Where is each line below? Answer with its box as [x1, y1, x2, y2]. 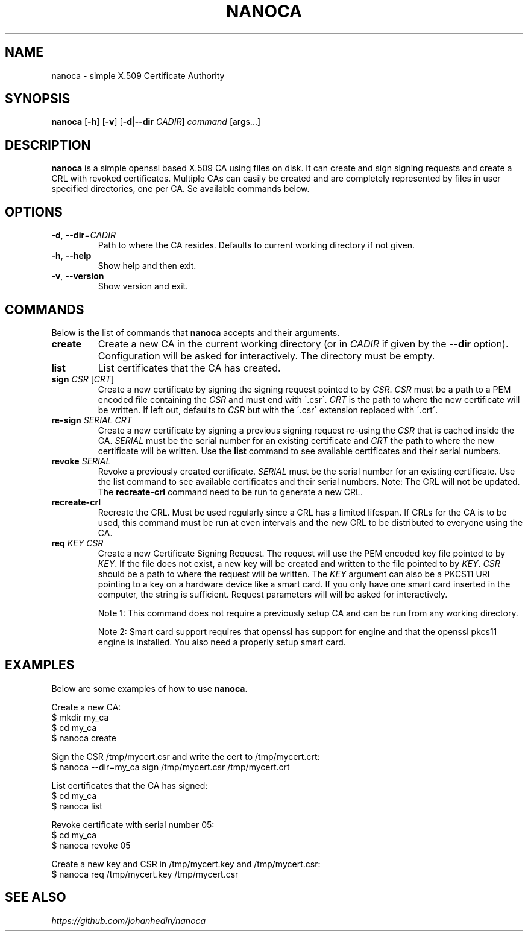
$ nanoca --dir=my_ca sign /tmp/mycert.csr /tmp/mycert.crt [51, 761, 290, 772]
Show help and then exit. [98, 261, 196, 271]
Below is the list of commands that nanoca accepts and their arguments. [51, 327, 340, 338]
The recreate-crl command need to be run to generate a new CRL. [98, 486, 363, 497]
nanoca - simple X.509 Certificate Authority [51, 70, 225, 81]
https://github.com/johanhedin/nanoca [51, 915, 206, 926]
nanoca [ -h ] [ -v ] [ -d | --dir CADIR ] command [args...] [51, 116, 261, 127]
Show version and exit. [98, 281, 189, 292]
